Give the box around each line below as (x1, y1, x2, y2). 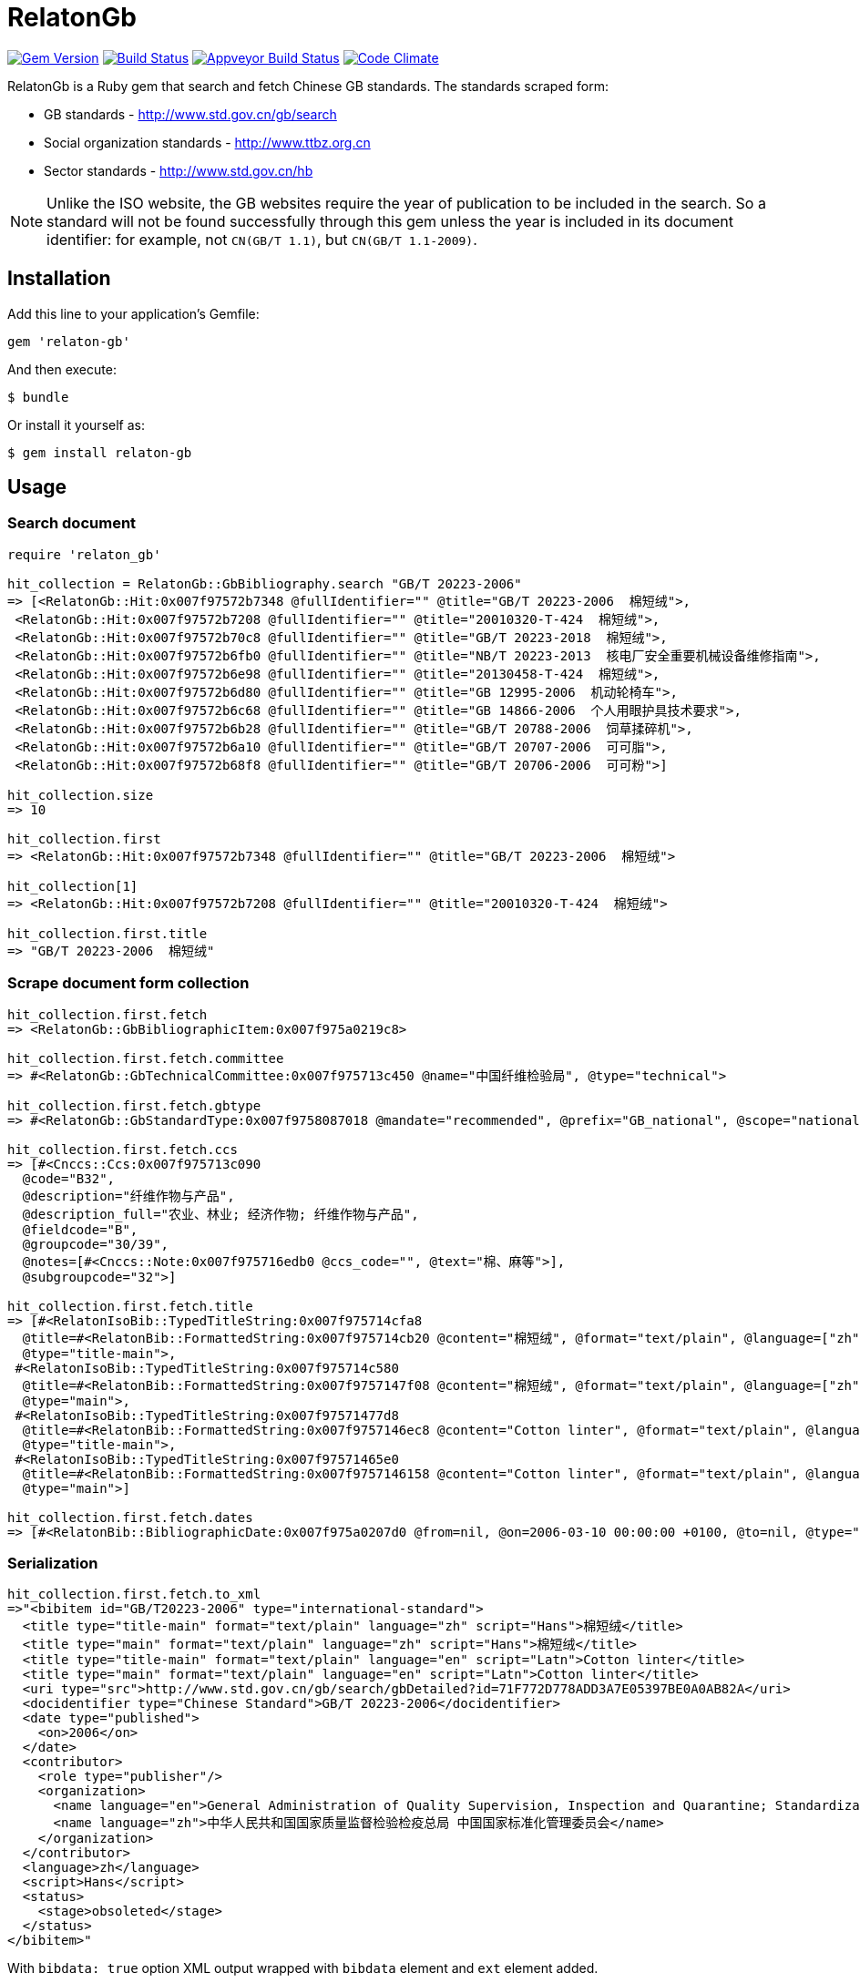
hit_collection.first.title (7, 925, 208, 941)
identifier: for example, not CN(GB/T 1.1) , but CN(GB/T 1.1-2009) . (46, 230, 477, 249)
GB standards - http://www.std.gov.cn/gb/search (44, 106, 337, 122)
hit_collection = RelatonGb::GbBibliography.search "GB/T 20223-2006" (7, 576, 522, 591)
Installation (7, 267, 111, 291)
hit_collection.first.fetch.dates (7, 1509, 253, 1525)
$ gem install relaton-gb (7, 445, 192, 460)
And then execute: (7, 361, 117, 377)
